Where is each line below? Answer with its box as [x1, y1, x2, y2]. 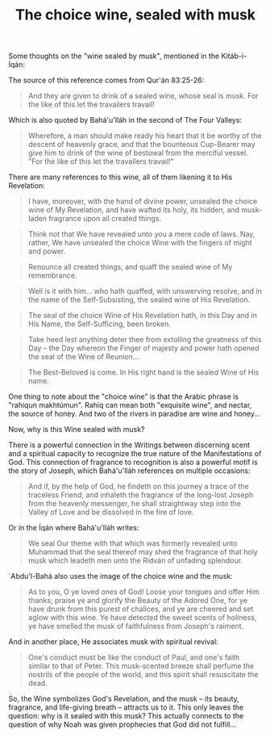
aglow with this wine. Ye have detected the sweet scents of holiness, [27, 613, 257, 622]
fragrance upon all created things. [48, 214, 162, 224]
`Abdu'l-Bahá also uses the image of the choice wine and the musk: [8, 572, 234, 581]
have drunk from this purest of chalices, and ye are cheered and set [27, 604, 254, 614]
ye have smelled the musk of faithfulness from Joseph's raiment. [27, 622, 244, 631]
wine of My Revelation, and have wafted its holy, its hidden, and [27, 205, 240, 215]
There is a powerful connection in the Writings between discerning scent [8, 440, 251, 450]
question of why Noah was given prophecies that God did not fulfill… [8, 720, 237, 730]
